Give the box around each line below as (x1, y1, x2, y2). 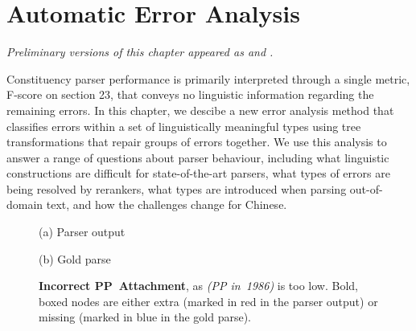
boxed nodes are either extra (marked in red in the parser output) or (39, 292, 378, 309)
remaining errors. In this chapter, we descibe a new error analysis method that (6, 101, 394, 118)
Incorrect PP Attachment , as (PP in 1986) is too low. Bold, (39, 277, 358, 294)
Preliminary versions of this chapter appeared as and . (6, 43, 274, 60)
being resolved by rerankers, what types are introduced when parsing (6, 180, 347, 197)
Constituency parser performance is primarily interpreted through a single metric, (6, 70, 410, 87)
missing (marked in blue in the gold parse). (39, 309, 251, 325)
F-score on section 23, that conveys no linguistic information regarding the (6, 86, 374, 103)
